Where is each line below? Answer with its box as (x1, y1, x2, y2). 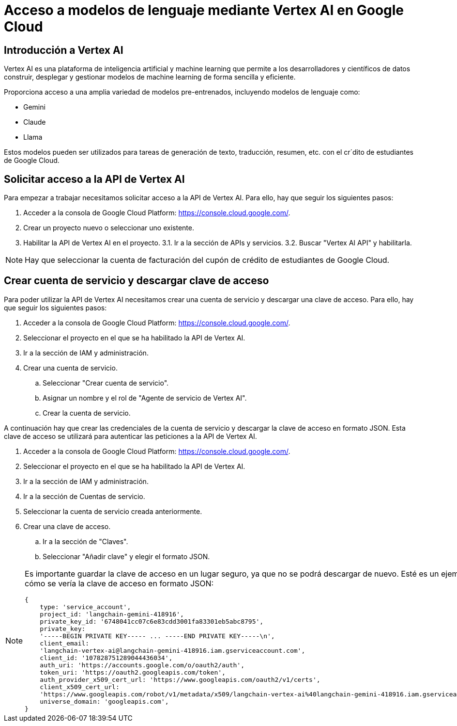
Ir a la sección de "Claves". (43, 537, 128, 546)
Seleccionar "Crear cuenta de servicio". (43, 378, 169, 387)
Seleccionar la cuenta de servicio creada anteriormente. (23, 507, 202, 516)
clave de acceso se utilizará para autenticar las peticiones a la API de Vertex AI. (4, 432, 257, 440)
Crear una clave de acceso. (23, 522, 111, 531)
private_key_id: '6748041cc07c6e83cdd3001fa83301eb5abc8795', (40, 617, 264, 625)
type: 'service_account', (40, 603, 131, 611)
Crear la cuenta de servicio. (43, 408, 131, 417)
